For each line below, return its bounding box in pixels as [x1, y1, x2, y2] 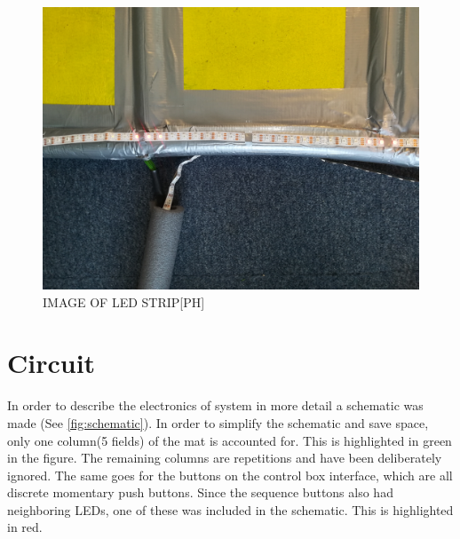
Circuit [7, 345, 96, 381]
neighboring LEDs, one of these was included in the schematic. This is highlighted [7, 500, 454, 519]
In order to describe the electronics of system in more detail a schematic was [7, 396, 424, 415]
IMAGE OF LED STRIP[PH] [43, 292, 205, 311]
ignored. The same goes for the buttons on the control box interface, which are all [7, 465, 453, 484]
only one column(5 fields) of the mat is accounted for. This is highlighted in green [7, 431, 452, 449]
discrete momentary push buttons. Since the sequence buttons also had [7, 483, 393, 502]
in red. [7, 518, 43, 536]
